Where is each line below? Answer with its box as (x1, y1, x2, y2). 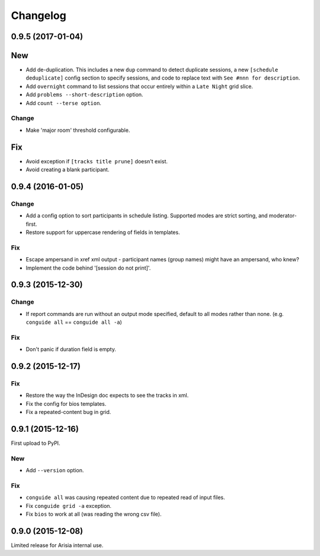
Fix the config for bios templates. (25, 400, 107, 407)
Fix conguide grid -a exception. (25, 502, 112, 509)
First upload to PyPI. (11, 440, 60, 447)
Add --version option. (25, 467, 84, 474)
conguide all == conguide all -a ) (25, 318, 123, 326)
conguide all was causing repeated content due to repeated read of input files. (25, 494, 225, 501)
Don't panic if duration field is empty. (25, 346, 117, 353)
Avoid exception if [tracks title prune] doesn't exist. (25, 157, 168, 165)
